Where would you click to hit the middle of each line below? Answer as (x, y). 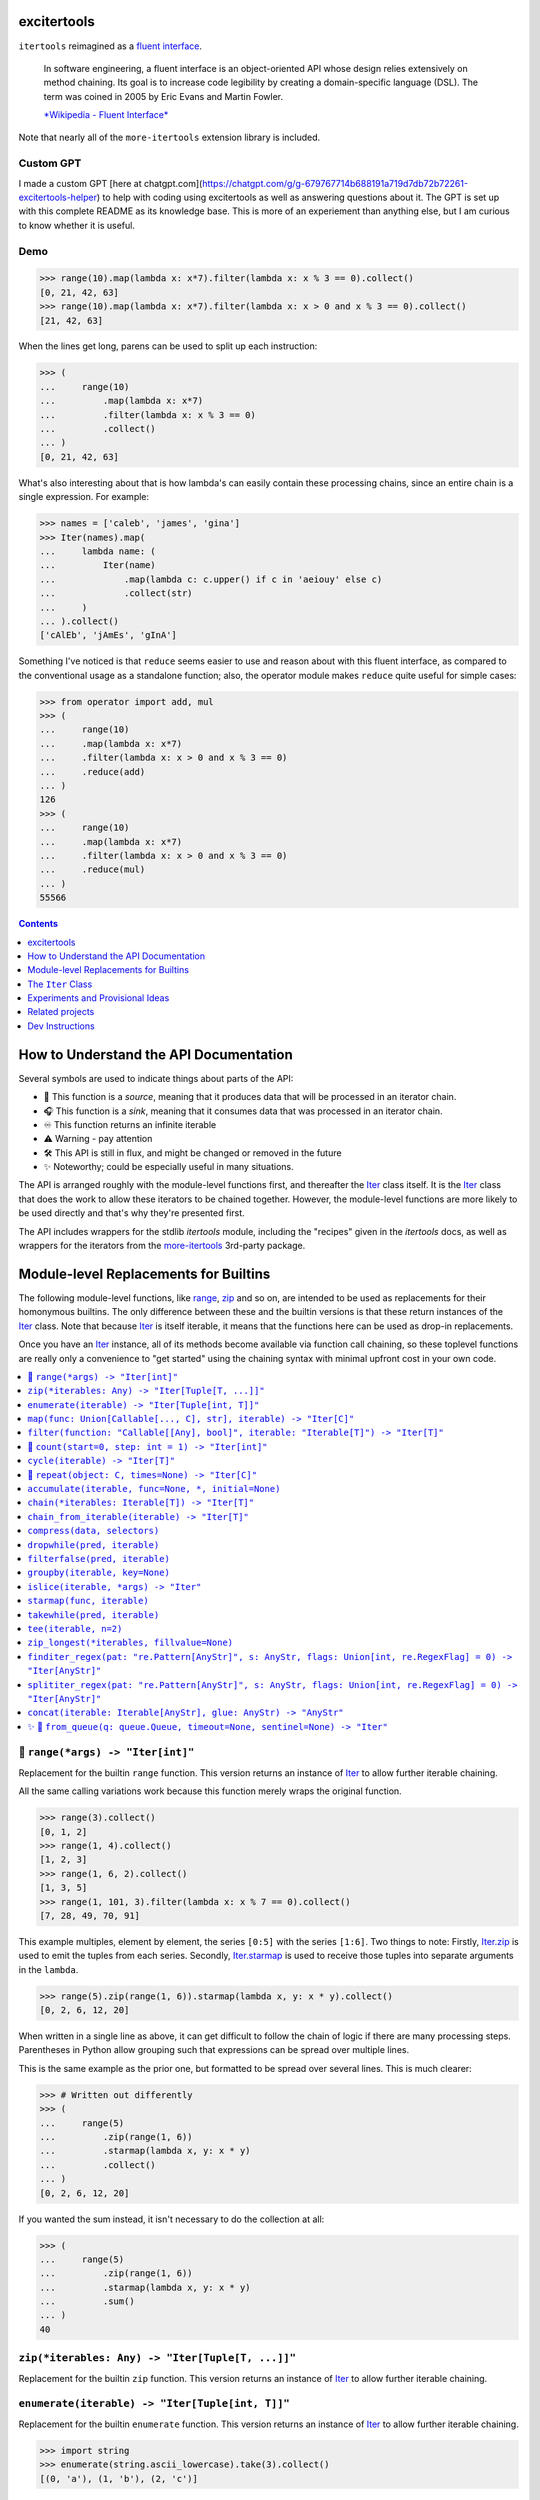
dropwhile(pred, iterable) (93, 1544)
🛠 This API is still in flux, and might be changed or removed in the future (192, 1152)
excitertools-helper (57, 197)
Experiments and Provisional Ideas (98, 998)
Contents (38, 924)
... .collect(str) (116, 593)
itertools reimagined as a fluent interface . (110, 46)
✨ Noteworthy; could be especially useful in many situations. (168, 1167)
